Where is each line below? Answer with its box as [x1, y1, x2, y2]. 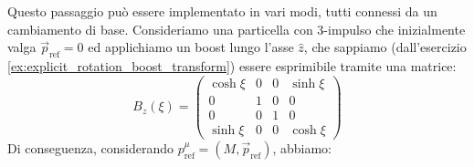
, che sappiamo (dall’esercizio [303, 37, 467, 57]
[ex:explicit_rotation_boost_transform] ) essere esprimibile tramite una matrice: [7, 56, 457, 75]
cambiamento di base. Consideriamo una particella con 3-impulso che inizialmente [7, 19, 466, 38]
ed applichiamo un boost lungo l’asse [88, 37, 294, 57]
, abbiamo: [272, 138, 332, 157]
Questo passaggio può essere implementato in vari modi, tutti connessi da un [7, 2, 437, 20]
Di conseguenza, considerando [7, 138, 174, 157]
